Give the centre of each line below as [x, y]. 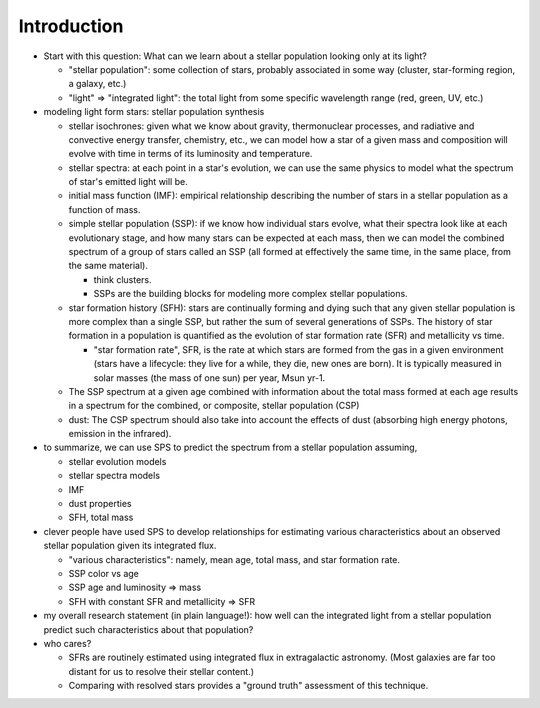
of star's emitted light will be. [128, 182]
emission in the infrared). [120, 434]
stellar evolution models [117, 461]
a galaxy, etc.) [97, 84]
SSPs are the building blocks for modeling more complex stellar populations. [251, 294]
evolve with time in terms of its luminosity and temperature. [190, 154]
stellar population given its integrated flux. [130, 546]
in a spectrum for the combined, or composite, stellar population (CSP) [214, 406]
